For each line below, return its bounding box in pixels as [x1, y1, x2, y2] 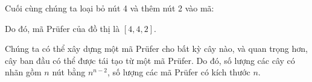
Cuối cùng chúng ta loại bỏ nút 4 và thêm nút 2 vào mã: [5, 2, 214, 14]
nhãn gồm [5, 66, 42, 78]
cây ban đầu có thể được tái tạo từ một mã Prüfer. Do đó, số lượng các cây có [5, 54, 295, 66]
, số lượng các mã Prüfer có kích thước [107, 66, 250, 78]
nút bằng [52, 66, 86, 78]
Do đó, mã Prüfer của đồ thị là [5, 22, 120, 34]
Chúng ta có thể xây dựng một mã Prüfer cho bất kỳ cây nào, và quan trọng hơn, [5, 42, 308, 55]
